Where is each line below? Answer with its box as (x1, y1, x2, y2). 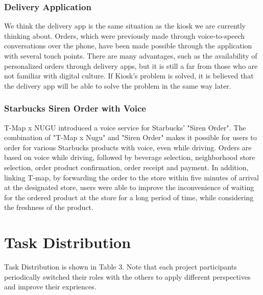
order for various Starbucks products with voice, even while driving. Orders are (4, 142, 252, 152)
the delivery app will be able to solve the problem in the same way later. (4, 80, 231, 91)
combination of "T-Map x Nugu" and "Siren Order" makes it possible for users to (4, 132, 257, 143)
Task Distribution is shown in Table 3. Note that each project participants (4, 261, 237, 272)
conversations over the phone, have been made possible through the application (4, 40, 252, 51)
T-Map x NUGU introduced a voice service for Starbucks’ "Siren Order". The (4, 122, 246, 132)
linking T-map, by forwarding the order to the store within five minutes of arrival (4, 172, 259, 182)
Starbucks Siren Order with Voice (4, 102, 146, 115)
